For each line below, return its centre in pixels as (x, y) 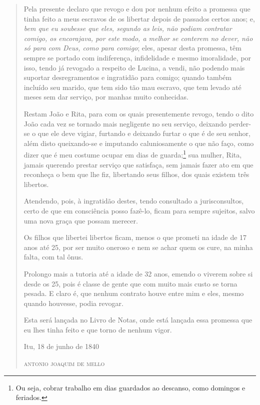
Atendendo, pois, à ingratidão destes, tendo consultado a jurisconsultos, (134, 201)
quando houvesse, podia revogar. (73, 303)
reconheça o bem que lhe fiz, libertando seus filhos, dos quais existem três (136, 174)
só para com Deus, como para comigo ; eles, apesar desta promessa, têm (132, 48)
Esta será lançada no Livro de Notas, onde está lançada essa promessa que (138, 320)
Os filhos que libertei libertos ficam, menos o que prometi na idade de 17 (135, 237)
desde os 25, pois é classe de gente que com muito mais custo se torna (130, 283)
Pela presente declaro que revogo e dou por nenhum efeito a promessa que (137, 8)
